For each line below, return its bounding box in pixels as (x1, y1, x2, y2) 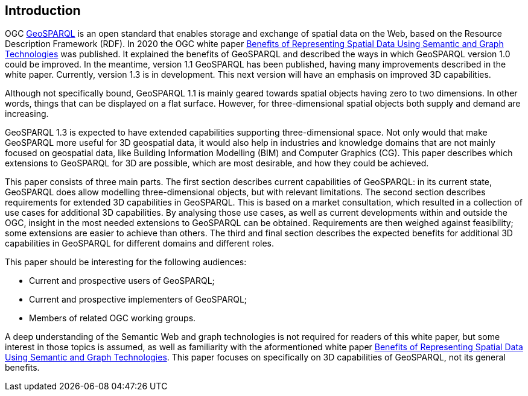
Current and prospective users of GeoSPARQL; (29, 275, 215, 286)
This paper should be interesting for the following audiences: (5, 257, 247, 268)
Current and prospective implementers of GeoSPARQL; (29, 294, 247, 305)
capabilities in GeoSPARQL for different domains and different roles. (5, 238, 275, 249)
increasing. (5, 108, 49, 119)
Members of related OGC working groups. (29, 313, 196, 324)
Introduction (5, 3, 81, 18)
